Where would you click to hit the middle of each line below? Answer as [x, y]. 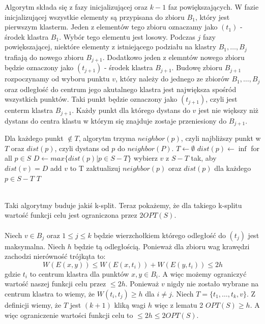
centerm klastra [29, 110]
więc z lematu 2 [179, 304]
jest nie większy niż [229, 110]
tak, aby [204, 158]
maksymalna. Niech [35, 246]
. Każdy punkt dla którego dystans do [131, 110]
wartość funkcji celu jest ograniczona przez [71, 215]
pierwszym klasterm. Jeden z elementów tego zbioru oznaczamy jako [111, 27]
